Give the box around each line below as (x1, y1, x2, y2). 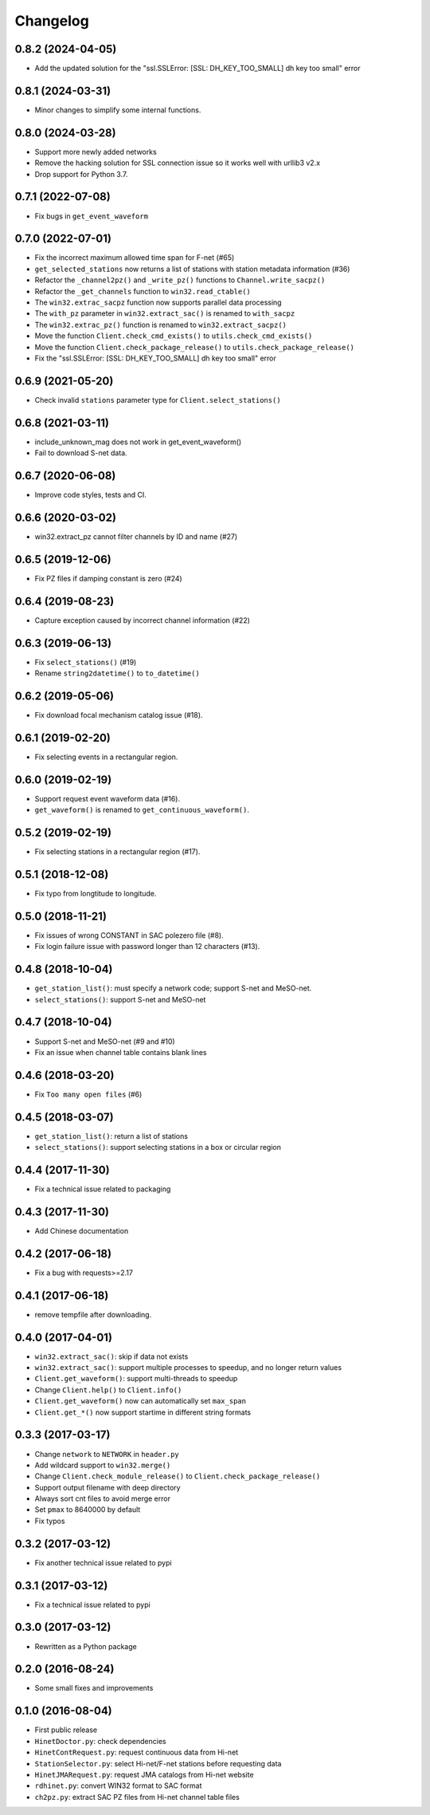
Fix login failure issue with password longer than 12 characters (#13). (34, 942, 260, 951)
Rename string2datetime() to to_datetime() (34, 668, 201, 678)
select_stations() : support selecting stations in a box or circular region (34, 1143, 282, 1152)
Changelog (14, 12, 89, 30)
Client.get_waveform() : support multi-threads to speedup (34, 1374, 238, 1384)
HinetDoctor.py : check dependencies (34, 1736, 166, 1746)
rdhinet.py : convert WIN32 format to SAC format (34, 1781, 202, 1790)
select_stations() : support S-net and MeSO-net (34, 994, 206, 1004)
